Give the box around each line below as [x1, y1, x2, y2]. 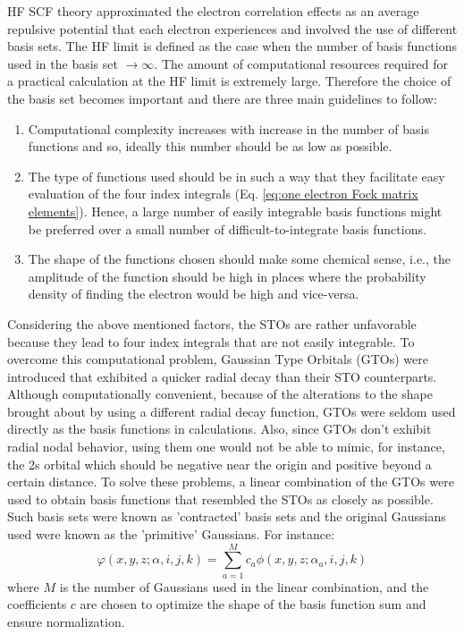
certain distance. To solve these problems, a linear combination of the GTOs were [7, 472, 454, 491]
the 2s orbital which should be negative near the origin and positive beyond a [7, 454, 432, 473]
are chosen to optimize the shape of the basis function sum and [80, 595, 426, 613]
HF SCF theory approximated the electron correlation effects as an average [7, 2, 419, 20]
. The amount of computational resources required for [154, 54, 448, 72]
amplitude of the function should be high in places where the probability [28, 266, 426, 285]
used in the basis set [7, 54, 118, 72]
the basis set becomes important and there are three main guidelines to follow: [7, 89, 437, 107]
